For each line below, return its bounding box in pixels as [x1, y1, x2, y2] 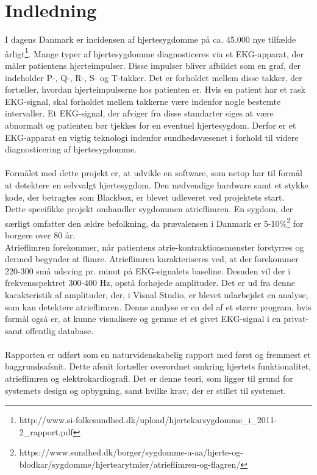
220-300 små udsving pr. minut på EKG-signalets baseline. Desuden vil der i [5, 264, 291, 277]
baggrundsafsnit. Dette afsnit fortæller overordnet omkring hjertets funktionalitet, [5, 360, 312, 373]
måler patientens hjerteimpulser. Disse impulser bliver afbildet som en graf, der [5, 59, 301, 71]
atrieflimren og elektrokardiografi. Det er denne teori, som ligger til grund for [5, 372, 293, 385]
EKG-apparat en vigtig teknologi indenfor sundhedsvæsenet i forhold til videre [5, 130, 299, 143]
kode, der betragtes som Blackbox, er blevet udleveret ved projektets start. [5, 190, 285, 203]
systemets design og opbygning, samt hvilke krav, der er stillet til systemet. [5, 384, 287, 396]
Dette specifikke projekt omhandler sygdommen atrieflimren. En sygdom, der [5, 202, 293, 215]
